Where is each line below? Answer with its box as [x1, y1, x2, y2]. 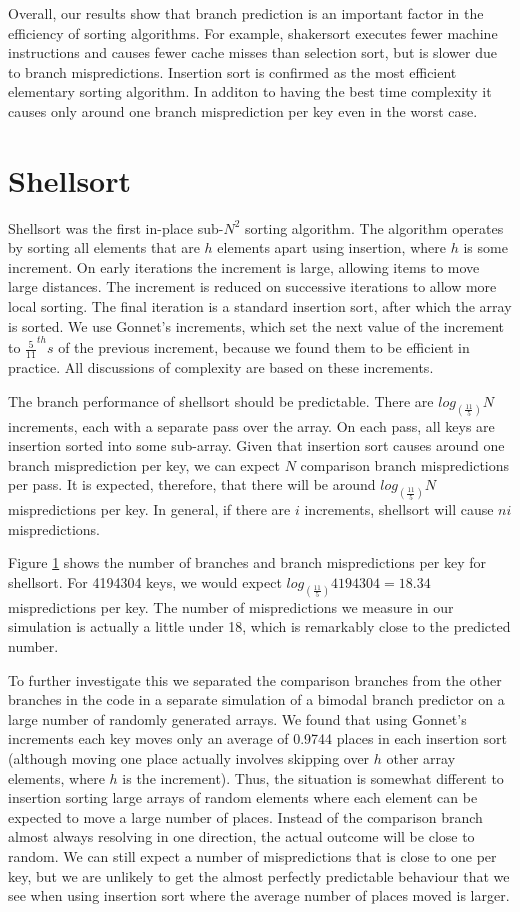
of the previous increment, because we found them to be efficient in [58, 337, 470, 358]
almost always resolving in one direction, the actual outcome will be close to [8, 826, 475, 847]
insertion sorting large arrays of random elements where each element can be [8, 787, 478, 808]
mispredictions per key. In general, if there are [8, 499, 291, 520]
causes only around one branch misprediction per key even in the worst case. [8, 100, 478, 121]
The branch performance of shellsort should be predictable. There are [8, 390, 434, 411]
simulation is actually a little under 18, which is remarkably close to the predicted [8, 616, 511, 637]
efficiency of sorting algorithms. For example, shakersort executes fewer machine [8, 22, 498, 43]
